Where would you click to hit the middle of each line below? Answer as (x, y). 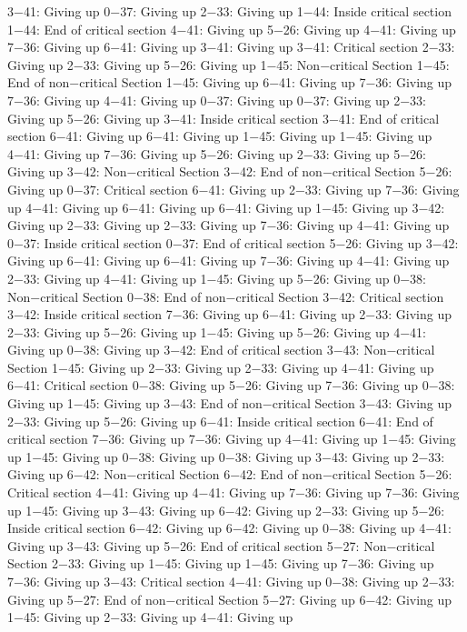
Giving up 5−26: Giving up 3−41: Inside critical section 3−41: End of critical (224, 118)
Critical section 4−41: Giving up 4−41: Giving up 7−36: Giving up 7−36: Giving (233, 492)
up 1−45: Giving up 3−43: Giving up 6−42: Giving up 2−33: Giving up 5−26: (226, 510)
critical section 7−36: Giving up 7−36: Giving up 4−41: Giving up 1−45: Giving (232, 439)
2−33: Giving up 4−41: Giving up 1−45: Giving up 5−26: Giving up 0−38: (217, 278)
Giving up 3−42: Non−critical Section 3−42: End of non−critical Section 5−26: (230, 171)
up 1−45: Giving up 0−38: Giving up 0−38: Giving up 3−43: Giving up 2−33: (226, 456)
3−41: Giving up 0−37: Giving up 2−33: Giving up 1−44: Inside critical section (229, 11)
